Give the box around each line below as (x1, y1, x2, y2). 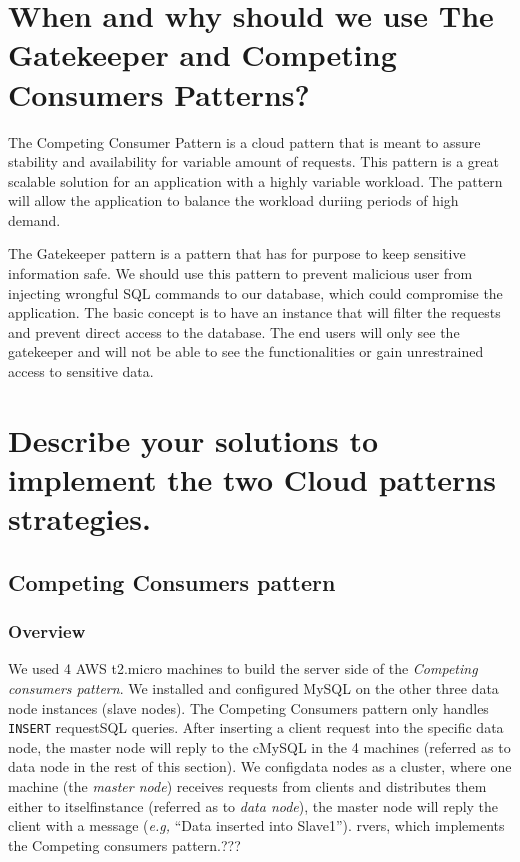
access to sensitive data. (8, 361, 154, 382)
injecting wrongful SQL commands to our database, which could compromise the (8, 282, 503, 303)
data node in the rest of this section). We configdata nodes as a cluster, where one (8, 756, 512, 777)
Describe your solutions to (8, 419, 379, 460)
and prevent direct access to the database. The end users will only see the (8, 321, 460, 342)
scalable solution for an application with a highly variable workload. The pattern (8, 170, 503, 191)
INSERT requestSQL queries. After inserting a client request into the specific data (8, 717, 504, 738)
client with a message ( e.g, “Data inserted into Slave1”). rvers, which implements (8, 815, 505, 836)
